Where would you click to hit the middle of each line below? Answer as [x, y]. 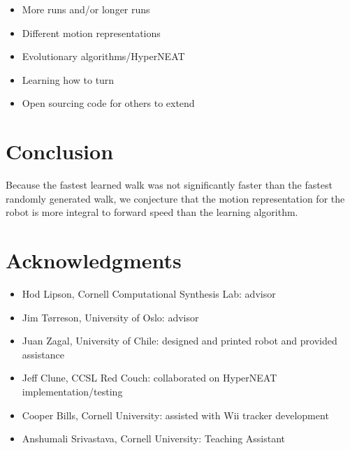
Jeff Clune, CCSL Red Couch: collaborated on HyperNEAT [150, 378]
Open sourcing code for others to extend [108, 103]
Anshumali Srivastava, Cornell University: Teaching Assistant [154, 438]
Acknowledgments [94, 260]
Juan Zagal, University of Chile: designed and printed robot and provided [180, 341]
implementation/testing [72, 391]
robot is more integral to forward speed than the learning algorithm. [152, 212]
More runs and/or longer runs [86, 9]
